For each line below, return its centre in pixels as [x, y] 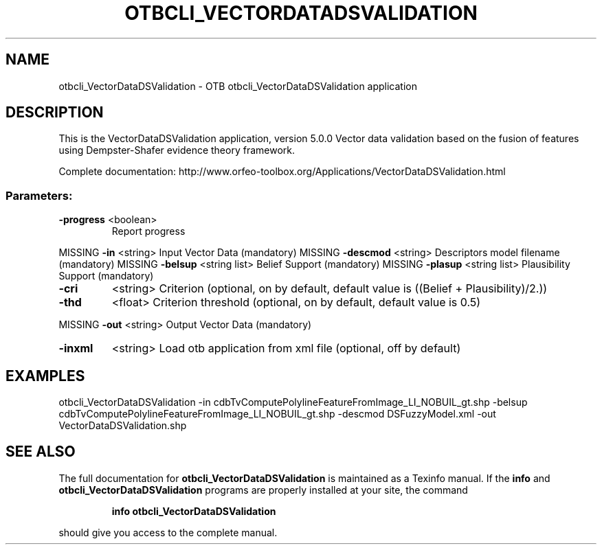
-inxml [76, 348]
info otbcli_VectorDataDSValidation [194, 511]
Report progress [148, 231]
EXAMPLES [45, 376]
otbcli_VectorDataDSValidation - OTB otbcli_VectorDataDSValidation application [238, 86]
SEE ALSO [41, 452]
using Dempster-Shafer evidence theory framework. [177, 150]
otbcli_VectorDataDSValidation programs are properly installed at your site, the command [263, 490]
